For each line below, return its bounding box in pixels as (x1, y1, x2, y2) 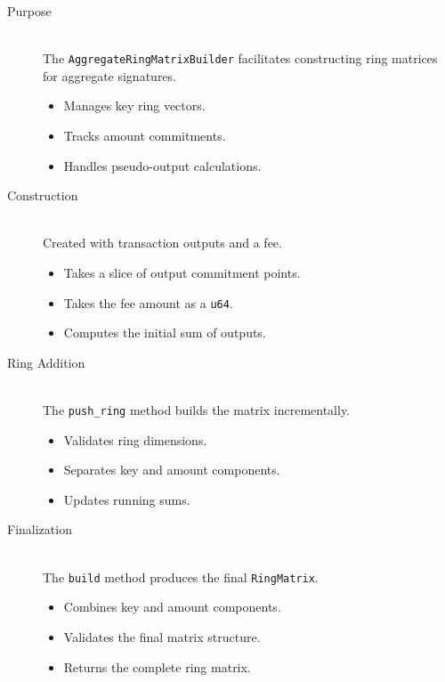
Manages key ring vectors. (63, 96, 206, 115)
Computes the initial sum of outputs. (63, 323, 266, 342)
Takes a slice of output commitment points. (63, 264, 301, 281)
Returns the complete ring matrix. (63, 657, 251, 676)
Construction (7, 186, 78, 205)
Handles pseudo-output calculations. (63, 156, 262, 175)
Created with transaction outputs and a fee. (43, 233, 282, 252)
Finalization (7, 520, 72, 539)
